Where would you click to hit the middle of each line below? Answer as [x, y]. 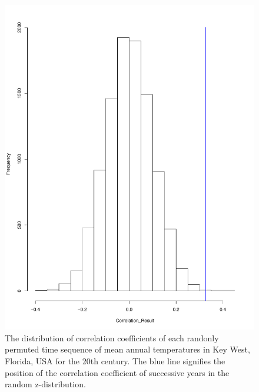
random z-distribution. [45, 384]
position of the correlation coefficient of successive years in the [117, 372]
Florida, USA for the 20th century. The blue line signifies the [115, 360]
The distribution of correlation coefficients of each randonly [112, 337]
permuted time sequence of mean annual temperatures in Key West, [127, 349]
